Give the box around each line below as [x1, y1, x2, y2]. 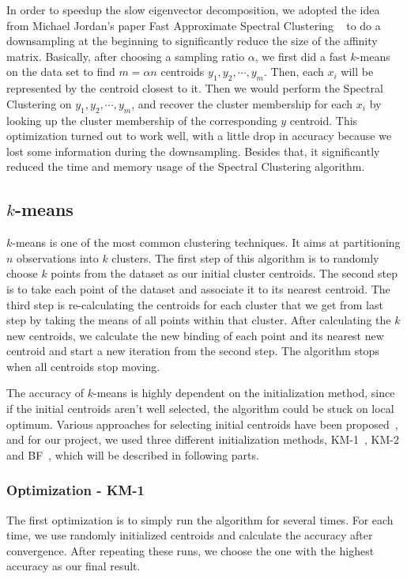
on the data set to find [6, 63, 115, 80]
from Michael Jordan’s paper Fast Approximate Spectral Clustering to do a [6, 17, 381, 33]
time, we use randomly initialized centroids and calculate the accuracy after [6, 527, 373, 543]
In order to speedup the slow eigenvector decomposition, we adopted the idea [6, 2, 380, 17]
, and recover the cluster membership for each [131, 95, 353, 112]
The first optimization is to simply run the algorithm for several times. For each [6, 511, 394, 528]
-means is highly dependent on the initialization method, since [93, 384, 395, 401]
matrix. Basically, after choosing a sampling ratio [6, 47, 245, 64]
